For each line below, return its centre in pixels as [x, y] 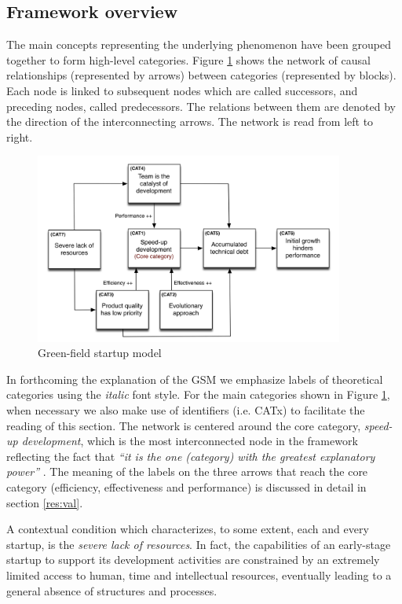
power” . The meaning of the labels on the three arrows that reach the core [187, 471]
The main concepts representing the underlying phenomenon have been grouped [199, 44]
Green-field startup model [100, 353]
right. [20, 136]
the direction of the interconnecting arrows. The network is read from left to [190, 122]
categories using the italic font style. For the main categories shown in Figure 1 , [198, 394]
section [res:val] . [45, 502]
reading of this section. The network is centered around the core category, [184, 425]
